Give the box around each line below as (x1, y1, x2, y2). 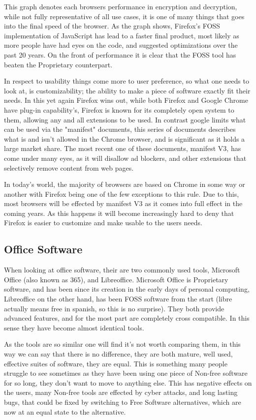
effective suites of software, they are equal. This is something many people (4, 358, 227, 368)
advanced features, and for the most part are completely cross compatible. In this (4, 313, 250, 323)
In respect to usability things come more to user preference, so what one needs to (4, 76, 249, 86)
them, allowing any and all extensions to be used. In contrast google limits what (4, 114, 246, 124)
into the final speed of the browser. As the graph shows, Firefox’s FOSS (4, 21, 220, 31)
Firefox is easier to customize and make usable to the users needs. (4, 217, 202, 228)
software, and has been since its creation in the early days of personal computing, (4, 284, 250, 294)
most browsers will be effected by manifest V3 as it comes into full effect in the (4, 198, 243, 209)
